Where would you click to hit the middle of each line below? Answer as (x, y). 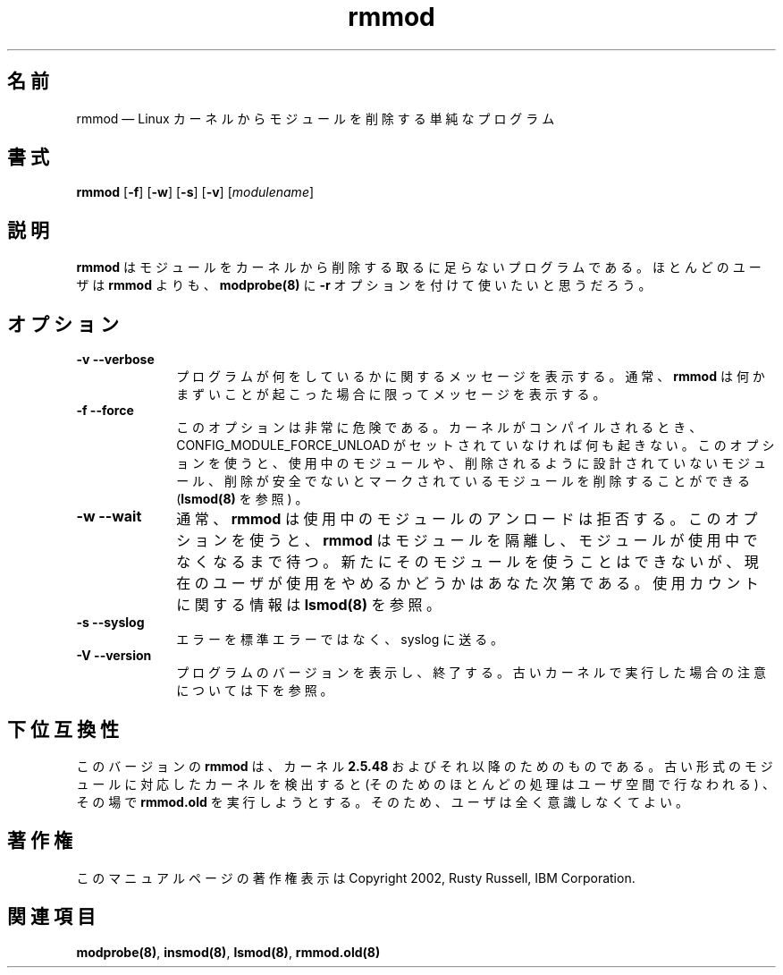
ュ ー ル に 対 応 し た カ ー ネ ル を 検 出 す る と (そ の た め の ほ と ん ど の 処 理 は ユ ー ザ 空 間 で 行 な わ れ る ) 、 (425, 784)
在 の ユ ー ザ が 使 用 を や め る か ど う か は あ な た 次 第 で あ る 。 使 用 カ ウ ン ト (467, 584)
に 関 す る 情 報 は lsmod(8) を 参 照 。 (308, 605)
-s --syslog (110, 623)
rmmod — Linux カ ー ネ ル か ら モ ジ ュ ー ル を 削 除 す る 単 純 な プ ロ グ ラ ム (316, 118)
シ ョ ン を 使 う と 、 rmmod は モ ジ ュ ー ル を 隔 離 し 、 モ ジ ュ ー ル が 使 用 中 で (467, 541)
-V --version (114, 656)
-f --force (105, 411)
